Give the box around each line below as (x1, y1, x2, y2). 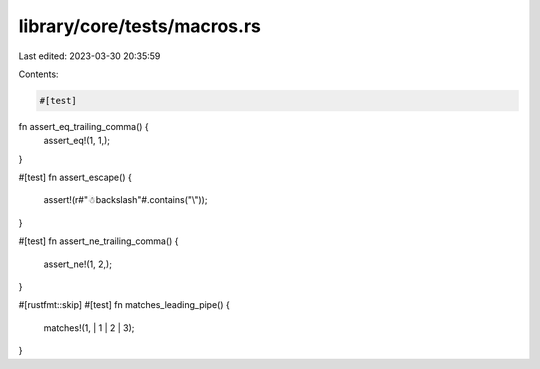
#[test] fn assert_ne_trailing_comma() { (18, 235, 179, 247)
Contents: (18, 68, 59, 80)
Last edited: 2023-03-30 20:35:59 (18, 50, 161, 62)
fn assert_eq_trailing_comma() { (18, 120, 149, 132)
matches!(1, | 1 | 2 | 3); (43, 321, 135, 334)
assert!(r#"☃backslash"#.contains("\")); (43, 194, 208, 206)
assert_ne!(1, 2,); (43, 258, 112, 270)
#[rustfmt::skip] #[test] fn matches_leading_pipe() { (18, 299, 230, 311)
